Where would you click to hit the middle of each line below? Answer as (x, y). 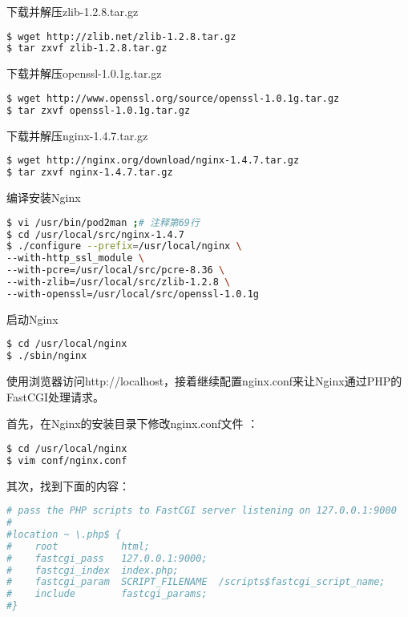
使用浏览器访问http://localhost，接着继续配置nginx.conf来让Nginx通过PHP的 (204, 381)
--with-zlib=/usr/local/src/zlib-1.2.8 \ (119, 282)
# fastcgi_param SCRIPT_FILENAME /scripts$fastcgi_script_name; (196, 582)
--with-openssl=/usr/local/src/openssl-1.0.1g (133, 294)
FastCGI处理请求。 (56, 396)
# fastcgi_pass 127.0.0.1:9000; (107, 558)
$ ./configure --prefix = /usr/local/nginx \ (124, 246)
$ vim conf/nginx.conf (67, 460)
